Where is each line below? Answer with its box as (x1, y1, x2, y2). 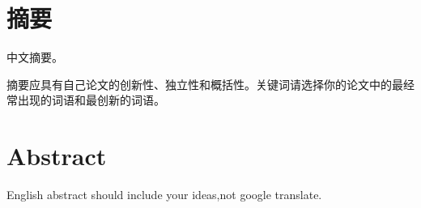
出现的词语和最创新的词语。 (17, 91, 165, 108)
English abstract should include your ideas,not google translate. (6, 186, 322, 203)
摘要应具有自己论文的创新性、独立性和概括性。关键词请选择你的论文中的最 (6, 75, 403, 92)
